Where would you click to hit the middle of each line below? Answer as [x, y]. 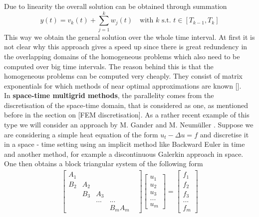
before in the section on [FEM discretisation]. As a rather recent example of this [127, 115]
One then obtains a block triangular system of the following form [104, 163]
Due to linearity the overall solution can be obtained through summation [116, 6]
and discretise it [224, 134]
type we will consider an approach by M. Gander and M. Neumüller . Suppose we [129, 125]
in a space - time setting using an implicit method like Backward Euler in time [125, 144]
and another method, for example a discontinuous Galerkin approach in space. [124, 154]
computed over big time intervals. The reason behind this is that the [109, 66]
